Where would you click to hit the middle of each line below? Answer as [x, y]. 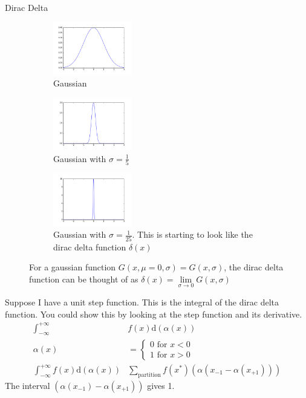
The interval [28, 385]
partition [149, 375]
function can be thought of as [84, 279]
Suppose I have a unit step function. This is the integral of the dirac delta [142, 302]
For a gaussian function [73, 267]
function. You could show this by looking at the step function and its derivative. [154, 314]
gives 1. [161, 385]
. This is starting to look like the [192, 234]
